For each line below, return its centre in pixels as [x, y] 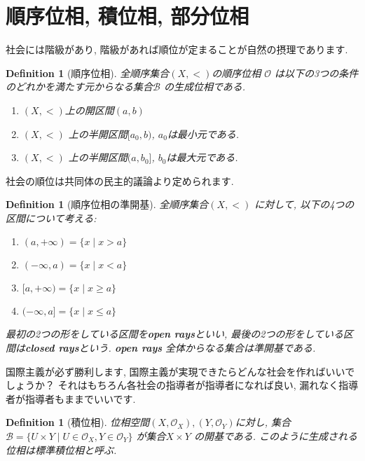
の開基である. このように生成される [276, 436]
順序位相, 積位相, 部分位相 [128, 16]
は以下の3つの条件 [317, 73]
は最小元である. [203, 133]
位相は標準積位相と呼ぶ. [61, 449]
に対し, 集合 [263, 422]
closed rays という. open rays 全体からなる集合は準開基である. [171, 348]
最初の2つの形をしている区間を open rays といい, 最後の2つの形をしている [175, 334]
